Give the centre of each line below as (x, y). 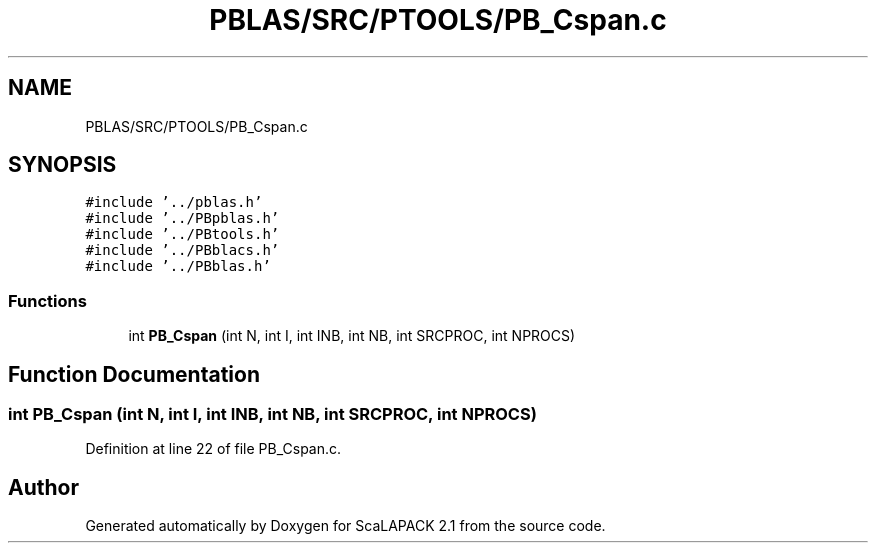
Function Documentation (134, 374)
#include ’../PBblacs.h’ (182, 250)
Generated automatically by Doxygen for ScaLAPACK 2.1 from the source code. (345, 526)
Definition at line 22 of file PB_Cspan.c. (213, 449)
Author (43, 487)
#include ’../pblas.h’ (174, 202)
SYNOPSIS (62, 165)
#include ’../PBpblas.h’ (182, 218)
